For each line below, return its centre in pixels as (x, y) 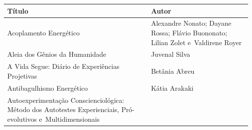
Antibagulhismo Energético (47, 88)
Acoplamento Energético (44, 32)
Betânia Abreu (173, 71)
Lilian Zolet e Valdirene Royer (196, 42)
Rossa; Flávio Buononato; (189, 32)
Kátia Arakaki (172, 88)
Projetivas (22, 75)
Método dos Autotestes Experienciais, (63, 109)
